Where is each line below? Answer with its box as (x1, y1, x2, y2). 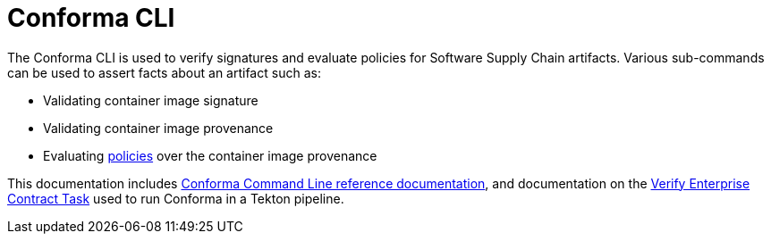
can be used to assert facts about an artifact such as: (7, 64, 321, 80)
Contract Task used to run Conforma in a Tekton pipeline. (7, 190, 344, 206)
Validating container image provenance (43, 120, 274, 136)
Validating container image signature (43, 92, 258, 108)
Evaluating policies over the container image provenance (43, 147, 377, 163)
